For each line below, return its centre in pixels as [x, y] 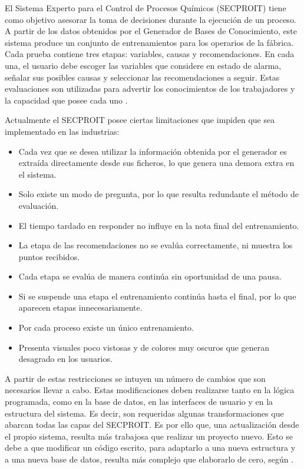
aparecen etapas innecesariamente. [80, 307]
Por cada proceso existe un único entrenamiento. [106, 327]
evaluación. [39, 205]
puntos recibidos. [49, 256]
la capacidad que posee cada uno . [66, 100]
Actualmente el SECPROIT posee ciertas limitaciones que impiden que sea [140, 120]
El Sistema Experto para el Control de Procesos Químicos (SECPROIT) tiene [146, 8]
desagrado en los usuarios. [65, 359]
